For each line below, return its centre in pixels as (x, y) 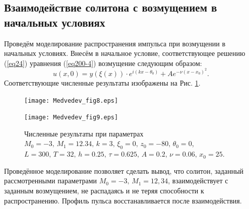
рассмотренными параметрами (51, 181)
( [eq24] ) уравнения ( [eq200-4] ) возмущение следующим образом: (103, 63)
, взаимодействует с (198, 181)
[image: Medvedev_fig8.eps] (71, 100)
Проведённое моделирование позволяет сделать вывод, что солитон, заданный (124, 170)
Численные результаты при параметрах (84, 133)
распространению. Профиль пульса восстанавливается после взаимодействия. (123, 200)
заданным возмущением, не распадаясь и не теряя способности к (104, 191)
